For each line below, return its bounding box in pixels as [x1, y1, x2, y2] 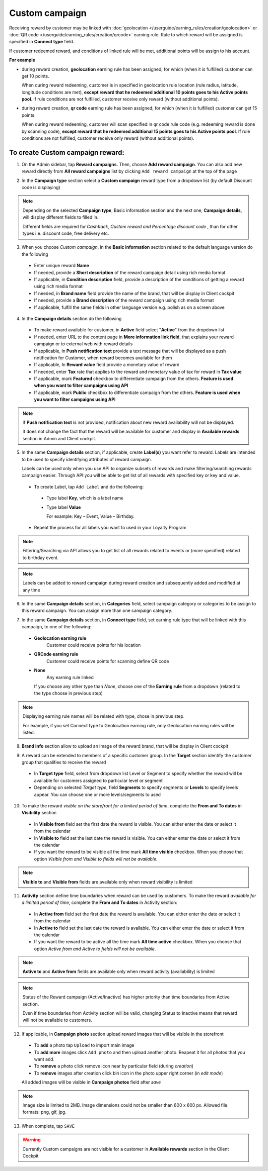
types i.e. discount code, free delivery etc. [22, 230, 109, 236]
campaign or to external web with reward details [34, 341, 133, 347]
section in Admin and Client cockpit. [22, 435, 97, 441]
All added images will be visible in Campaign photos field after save [21, 1079, 161, 1085]
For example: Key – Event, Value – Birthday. [46, 513, 135, 519]
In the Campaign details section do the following [21, 315, 122, 321]
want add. [34, 1056, 55, 1062]
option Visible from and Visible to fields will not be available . [34, 856, 158, 862]
